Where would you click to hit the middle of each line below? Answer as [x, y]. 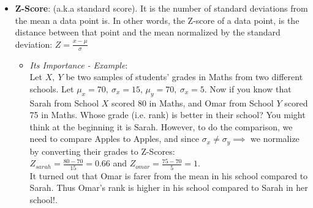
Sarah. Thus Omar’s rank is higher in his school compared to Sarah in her [169, 188]
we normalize [275, 139]
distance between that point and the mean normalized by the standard [148, 32]
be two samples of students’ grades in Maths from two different [184, 77]
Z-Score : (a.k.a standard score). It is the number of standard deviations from [161, 8]
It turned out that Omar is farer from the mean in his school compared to [169, 175]
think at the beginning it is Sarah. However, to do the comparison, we [161, 126]
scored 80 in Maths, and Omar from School [193, 102]
